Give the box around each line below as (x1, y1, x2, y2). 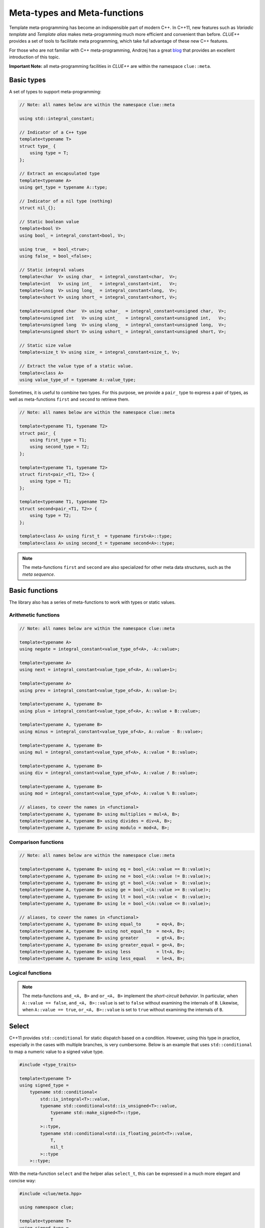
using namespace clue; (19, 1204, 74, 1210)
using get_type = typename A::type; (19, 185, 108, 190)
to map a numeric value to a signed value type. (9, 1049, 104, 1055)
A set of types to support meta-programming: (9, 89, 102, 95)
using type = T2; (29, 513, 72, 518)
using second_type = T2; (29, 444, 90, 449)
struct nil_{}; (19, 205, 56, 211)
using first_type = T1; (29, 437, 87, 443)
